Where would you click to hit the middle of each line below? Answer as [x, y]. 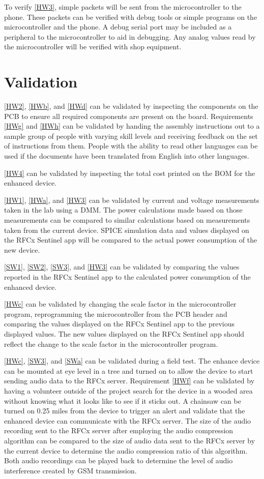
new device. [22, 249]
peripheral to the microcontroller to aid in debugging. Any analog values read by [130, 36]
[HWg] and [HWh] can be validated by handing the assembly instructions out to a [132, 126]
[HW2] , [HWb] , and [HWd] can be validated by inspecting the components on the [131, 106]
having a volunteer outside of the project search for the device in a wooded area [128, 390]
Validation [41, 82]
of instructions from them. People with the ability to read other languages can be [131, 146]
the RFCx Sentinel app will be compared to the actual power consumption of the [131, 240]
